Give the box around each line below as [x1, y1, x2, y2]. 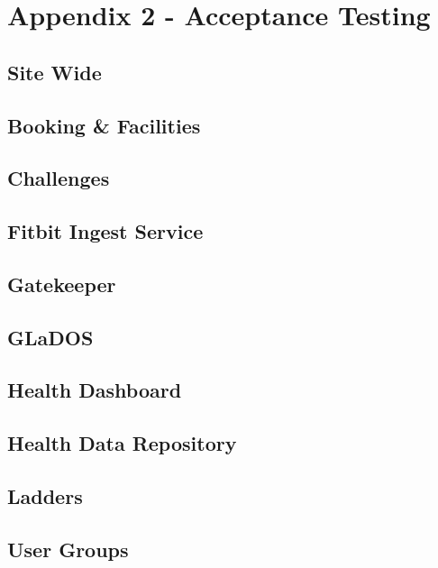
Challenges [7, 164, 110, 192]
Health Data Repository [7, 429, 237, 457]
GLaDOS [7, 323, 94, 351]
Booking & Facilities [7, 111, 201, 139]
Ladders [7, 482, 83, 510]
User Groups [7, 535, 129, 563]
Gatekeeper [7, 270, 116, 298]
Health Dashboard [7, 376, 182, 404]
